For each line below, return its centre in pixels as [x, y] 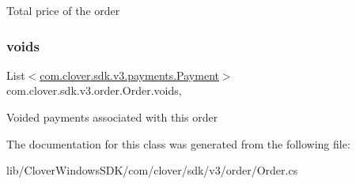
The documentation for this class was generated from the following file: [178, 143]
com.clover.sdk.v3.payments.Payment [129, 75]
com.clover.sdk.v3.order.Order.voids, [94, 90]
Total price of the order [63, 10]
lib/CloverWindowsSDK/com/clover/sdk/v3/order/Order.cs [152, 170]
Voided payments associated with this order [112, 117]
